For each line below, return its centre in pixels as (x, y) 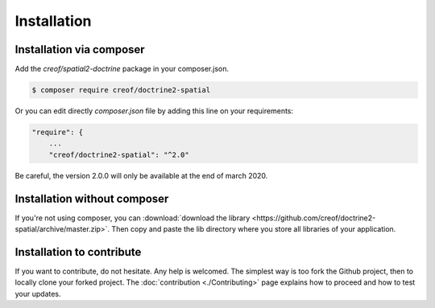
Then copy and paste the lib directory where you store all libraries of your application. (254, 229)
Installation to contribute (78, 252)
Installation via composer (80, 49)
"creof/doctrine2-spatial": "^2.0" (119, 154)
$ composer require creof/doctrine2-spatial (121, 90)
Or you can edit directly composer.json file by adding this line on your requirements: (154, 111)
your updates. (38, 294)
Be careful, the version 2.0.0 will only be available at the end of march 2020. (141, 175)
